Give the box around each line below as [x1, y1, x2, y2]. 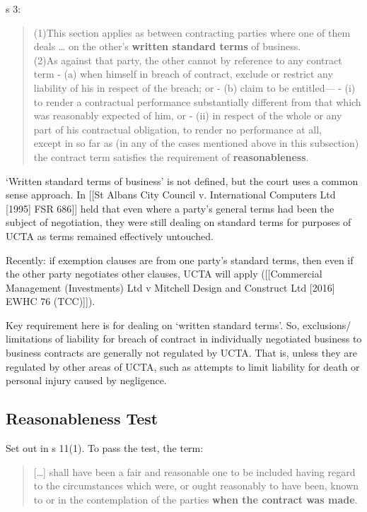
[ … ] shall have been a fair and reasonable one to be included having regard [33, 464, 356, 479]
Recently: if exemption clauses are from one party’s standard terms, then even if [6, 252, 354, 267]
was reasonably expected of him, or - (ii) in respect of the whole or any [33, 108, 342, 123]
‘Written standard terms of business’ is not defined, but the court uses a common [6, 173, 359, 188]
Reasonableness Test [6, 407, 158, 429]
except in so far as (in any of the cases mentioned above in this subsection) [33, 136, 359, 150]
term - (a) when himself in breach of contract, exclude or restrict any [33, 66, 333, 81]
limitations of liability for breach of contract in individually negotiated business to [6, 331, 362, 346]
